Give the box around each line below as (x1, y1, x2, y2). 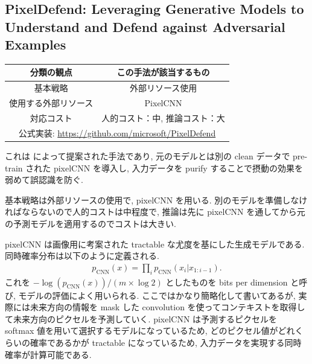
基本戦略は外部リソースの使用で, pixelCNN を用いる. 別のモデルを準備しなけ (5, 193, 308, 206)
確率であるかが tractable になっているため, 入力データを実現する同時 (30, 336, 302, 348)
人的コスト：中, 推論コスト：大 (101, 112, 225, 124)
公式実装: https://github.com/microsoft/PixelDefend (18, 126, 216, 139)
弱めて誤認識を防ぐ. (5, 173, 83, 186)
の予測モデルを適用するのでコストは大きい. (5, 217, 176, 229)
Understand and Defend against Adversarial (5, 17, 285, 36)
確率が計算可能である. (5, 348, 92, 360)
